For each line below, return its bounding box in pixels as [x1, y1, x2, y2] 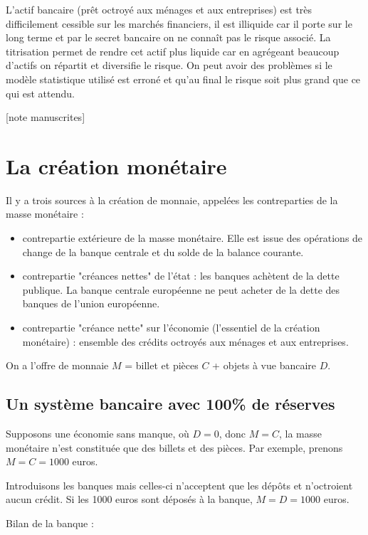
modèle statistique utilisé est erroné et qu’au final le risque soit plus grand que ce [6, 71, 361, 86]
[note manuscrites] [6, 110, 85, 125]
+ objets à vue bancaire [212, 358, 317, 373]
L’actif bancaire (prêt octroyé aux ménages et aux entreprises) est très [6, 2, 312, 16]
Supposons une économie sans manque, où [6, 426, 189, 441]
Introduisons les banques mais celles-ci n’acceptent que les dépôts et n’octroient [6, 477, 353, 492]
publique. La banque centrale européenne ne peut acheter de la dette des [22, 282, 340, 297]
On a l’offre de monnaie [6, 358, 109, 373]
